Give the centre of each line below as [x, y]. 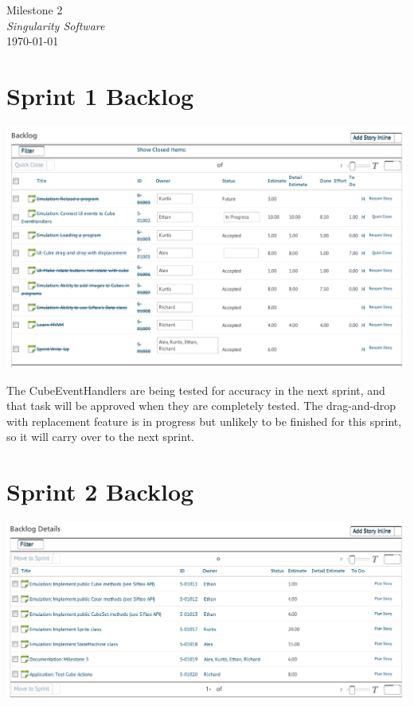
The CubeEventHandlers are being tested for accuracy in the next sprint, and [196, 390]
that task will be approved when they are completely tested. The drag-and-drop [201, 406]
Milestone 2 [35, 10]
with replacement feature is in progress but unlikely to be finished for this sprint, [204, 421]
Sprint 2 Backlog [100, 491]
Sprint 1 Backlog [100, 95]
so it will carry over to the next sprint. [100, 437]
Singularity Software [56, 25]
